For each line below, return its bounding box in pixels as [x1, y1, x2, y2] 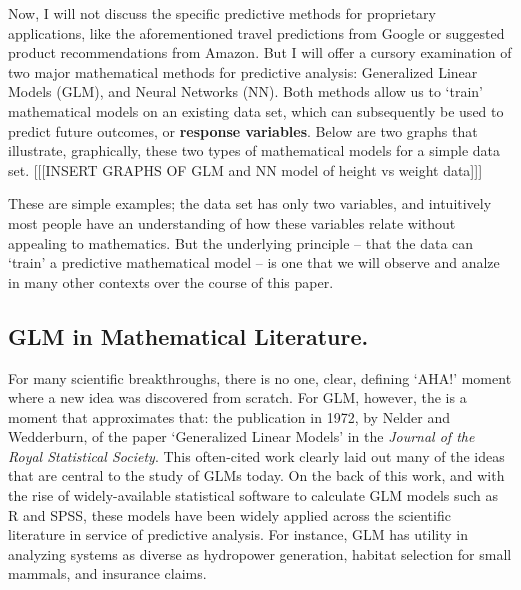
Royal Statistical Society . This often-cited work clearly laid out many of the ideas [8, 445, 505, 466]
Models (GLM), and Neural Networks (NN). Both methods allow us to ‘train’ [8, 81, 483, 102]
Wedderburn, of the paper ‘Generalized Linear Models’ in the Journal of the [8, 426, 475, 447]
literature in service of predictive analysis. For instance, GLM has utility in [8, 524, 468, 545]
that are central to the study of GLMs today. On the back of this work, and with [8, 465, 505, 486]
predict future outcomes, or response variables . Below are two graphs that [8, 120, 478, 141]
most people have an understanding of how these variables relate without [8, 212, 456, 233]
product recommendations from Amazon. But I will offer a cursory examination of [8, 42, 512, 63]
